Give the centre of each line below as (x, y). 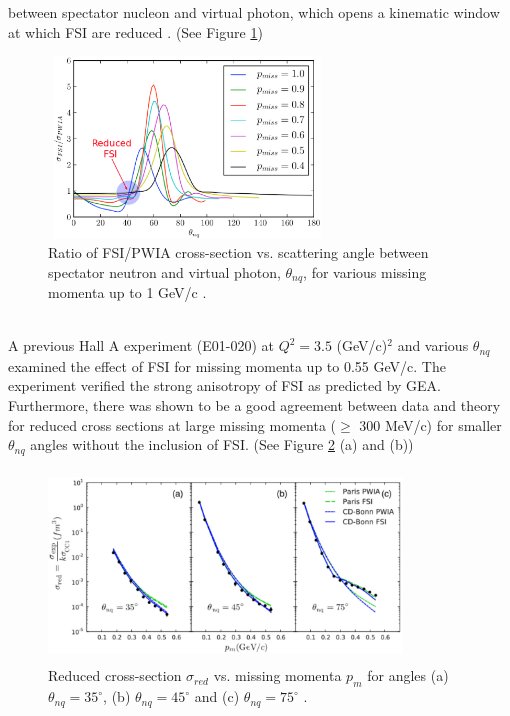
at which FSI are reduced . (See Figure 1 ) (135, 31)
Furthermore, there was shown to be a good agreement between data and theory (254, 405)
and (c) (217, 696)
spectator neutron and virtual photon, (164, 271)
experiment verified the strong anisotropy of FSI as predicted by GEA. (224, 385)
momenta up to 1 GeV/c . (127, 292)
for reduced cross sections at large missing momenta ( (172, 424)
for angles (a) (408, 675)
